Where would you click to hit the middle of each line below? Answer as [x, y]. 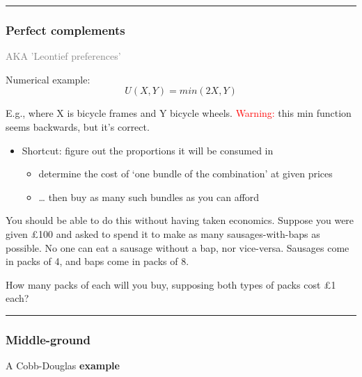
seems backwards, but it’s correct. [78, 127]
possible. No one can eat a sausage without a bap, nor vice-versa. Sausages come [178, 247]
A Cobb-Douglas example [63, 366]
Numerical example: [48, 79]
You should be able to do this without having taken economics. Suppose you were [180, 220]
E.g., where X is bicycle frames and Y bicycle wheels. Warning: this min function [179, 113]
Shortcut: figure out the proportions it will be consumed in [148, 150]
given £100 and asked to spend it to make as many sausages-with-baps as [163, 233]
